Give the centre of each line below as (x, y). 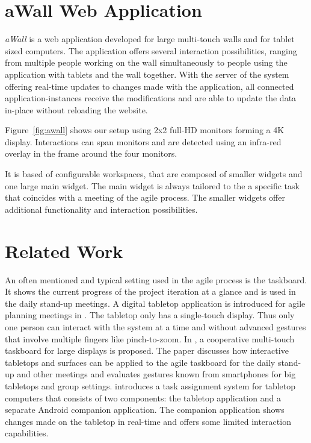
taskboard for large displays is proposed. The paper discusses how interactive (147, 350)
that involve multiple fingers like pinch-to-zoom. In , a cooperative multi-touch (150, 338)
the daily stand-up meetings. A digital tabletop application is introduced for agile (155, 303)
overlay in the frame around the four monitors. (91, 153)
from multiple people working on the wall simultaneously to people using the (146, 62)
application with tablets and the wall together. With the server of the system (147, 74)
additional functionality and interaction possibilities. (101, 209)
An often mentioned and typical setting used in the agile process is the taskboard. (156, 279)
